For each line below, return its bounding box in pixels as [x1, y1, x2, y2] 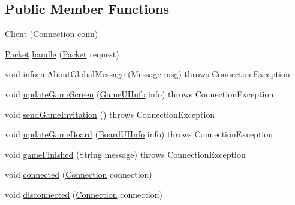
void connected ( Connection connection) [5, 168, 152, 180]
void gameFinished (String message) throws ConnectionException [5, 148, 246, 160]
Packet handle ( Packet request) [5, 47, 119, 60]
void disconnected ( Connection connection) [5, 188, 162, 200]
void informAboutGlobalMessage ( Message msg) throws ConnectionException [5, 68, 290, 80]
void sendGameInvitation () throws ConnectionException [5, 108, 215, 120]
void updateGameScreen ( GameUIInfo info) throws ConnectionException [5, 87, 274, 100]
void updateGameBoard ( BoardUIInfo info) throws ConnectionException [5, 128, 273, 140]
